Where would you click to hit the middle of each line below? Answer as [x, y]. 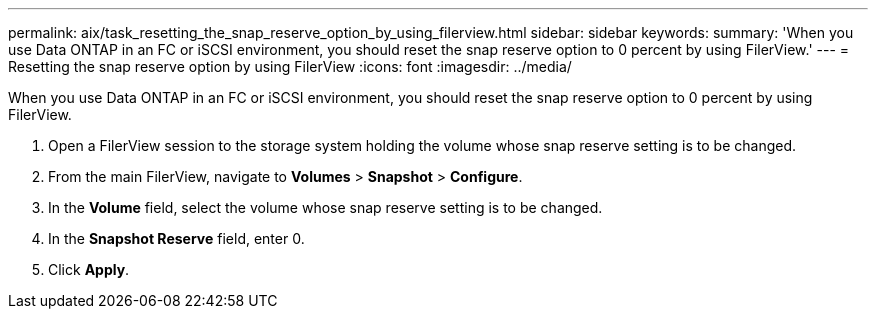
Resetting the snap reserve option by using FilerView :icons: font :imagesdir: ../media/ [290, 66]
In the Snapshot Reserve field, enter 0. [176, 238]
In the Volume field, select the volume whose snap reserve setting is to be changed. [325, 207]
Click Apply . [89, 269]
